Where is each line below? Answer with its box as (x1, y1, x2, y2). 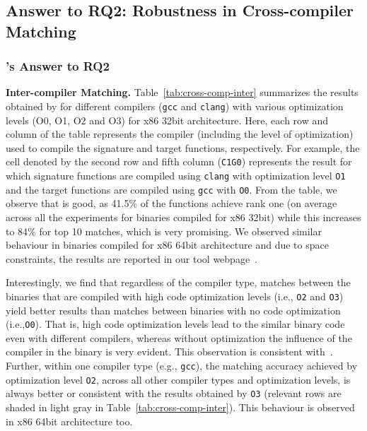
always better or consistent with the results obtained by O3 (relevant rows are (6, 386, 342, 401)
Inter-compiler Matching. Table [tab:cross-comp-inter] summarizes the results (6, 85, 359, 100)
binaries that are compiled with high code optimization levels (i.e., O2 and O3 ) (6, 288, 344, 303)
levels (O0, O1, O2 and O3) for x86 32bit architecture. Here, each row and (6, 112, 329, 127)
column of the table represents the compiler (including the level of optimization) (6, 126, 354, 141)
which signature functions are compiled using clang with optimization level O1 (6, 168, 346, 183)
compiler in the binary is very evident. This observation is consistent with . (6, 344, 333, 359)
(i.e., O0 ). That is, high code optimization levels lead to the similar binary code (6, 317, 345, 331)
